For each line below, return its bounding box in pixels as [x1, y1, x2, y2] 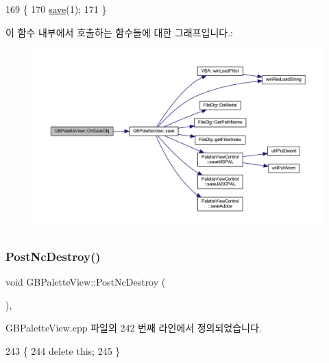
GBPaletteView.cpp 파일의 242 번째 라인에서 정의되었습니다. [5, 321, 262, 335]
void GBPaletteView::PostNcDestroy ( [5, 275, 166, 289]
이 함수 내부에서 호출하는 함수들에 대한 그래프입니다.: [5, 25, 233, 39]
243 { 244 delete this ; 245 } [5, 343, 121, 358]
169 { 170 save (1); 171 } [5, 2, 107, 16]
